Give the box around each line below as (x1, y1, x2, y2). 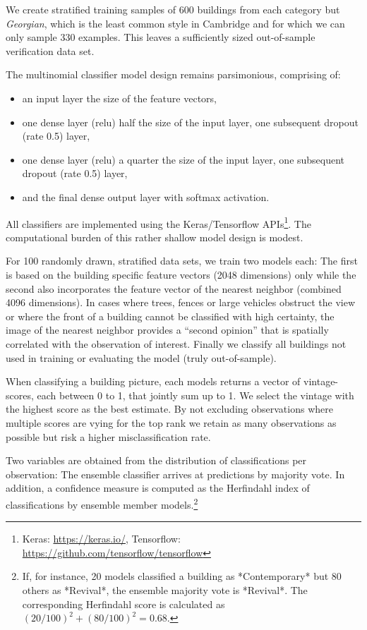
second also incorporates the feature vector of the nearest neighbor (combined (6, 281, 342, 296)
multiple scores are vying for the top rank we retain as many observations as (6, 415, 337, 430)
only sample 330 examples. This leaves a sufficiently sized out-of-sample (6, 30, 315, 44)
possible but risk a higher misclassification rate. (6, 429, 211, 444)
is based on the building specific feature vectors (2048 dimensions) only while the (6, 267, 356, 281)
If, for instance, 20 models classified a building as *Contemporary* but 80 (22, 569, 342, 583)
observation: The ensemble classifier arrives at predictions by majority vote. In (6, 466, 345, 481)
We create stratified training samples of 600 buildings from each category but (6, 2, 340, 16)
